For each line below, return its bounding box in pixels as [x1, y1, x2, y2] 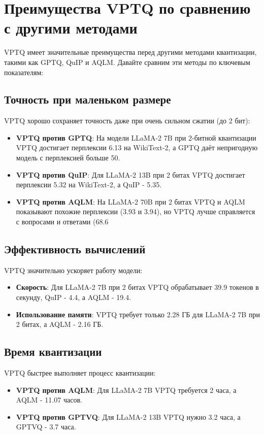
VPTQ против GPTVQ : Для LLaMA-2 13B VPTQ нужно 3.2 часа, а [16, 411, 241, 422]
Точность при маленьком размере [4, 91, 171, 107]
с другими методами [4, 17, 138, 38]
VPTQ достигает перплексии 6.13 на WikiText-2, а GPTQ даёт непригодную [16, 142, 258, 153]
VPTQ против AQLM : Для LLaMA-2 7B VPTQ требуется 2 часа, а [16, 384, 237, 395]
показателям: [4, 66, 44, 77]
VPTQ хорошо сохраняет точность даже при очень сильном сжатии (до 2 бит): [4, 115, 250, 126]
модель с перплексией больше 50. [16, 152, 120, 163]
